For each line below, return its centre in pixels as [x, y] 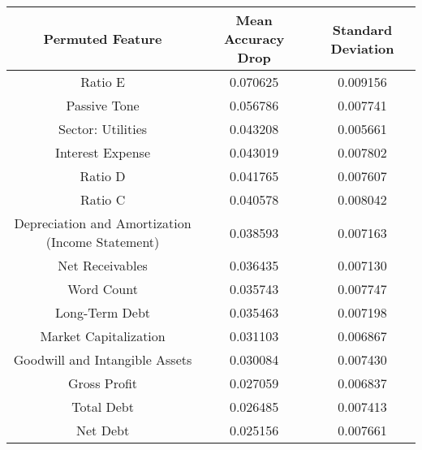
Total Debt [103, 407]
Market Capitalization [103, 336]
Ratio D [103, 176]
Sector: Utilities [103, 129]
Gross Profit [103, 383]
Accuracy [254, 39]
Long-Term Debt [103, 312]
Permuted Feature [103, 39]
